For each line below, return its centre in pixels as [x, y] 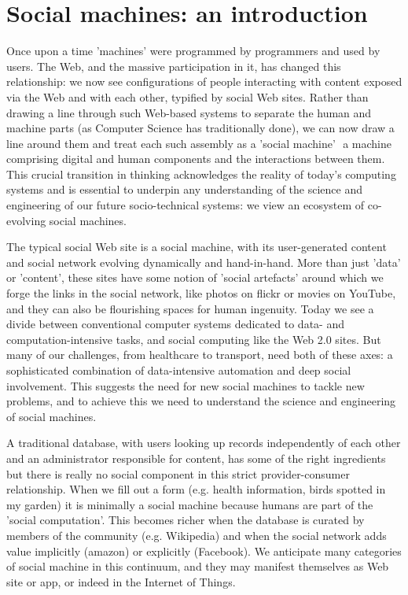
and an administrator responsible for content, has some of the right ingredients [196, 458]
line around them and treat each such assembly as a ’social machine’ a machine [199, 143]
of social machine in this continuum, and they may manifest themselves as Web [198, 566]
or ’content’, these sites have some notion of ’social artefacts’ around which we [195, 277]
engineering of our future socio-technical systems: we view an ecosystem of [186, 205]
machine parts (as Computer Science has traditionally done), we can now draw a [200, 128]
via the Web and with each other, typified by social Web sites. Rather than [187, 96]
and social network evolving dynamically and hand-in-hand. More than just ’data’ [204, 262]
